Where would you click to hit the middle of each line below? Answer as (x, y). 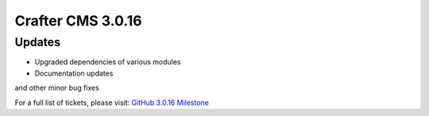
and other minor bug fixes (57, 88)
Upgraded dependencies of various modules (108, 62)
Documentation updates (74, 73)
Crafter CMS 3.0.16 (78, 21)
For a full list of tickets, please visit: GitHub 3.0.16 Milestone (112, 102)
